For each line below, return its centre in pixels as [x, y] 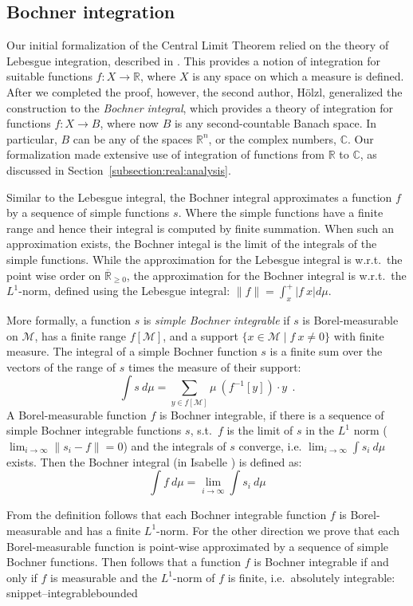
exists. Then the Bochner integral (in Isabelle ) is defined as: [154, 461]
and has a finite [103, 530]
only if [22, 577]
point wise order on [54, 275]
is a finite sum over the [326, 351]
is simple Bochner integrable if [216, 319]
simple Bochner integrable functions [94, 430]
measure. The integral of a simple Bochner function [132, 351]
